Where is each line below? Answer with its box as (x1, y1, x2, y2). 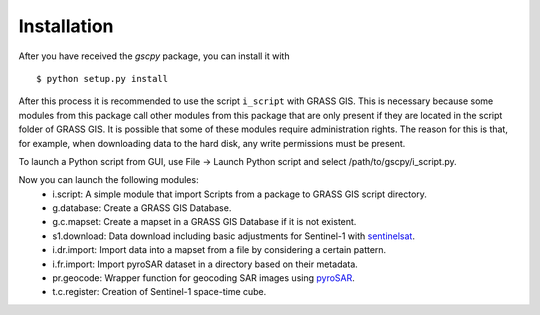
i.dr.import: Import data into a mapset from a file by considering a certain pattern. (52, 244, 387, 256)
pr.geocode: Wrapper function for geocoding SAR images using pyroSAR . (52, 272, 355, 284)
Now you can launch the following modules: (18, 174, 199, 186)
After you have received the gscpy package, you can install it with (18, 50, 290, 62)
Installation (18, 15, 114, 37)
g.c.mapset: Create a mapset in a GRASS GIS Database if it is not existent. (52, 216, 357, 228)
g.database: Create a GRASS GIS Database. (52, 202, 232, 214)
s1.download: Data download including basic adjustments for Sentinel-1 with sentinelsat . (52, 230, 415, 242)
